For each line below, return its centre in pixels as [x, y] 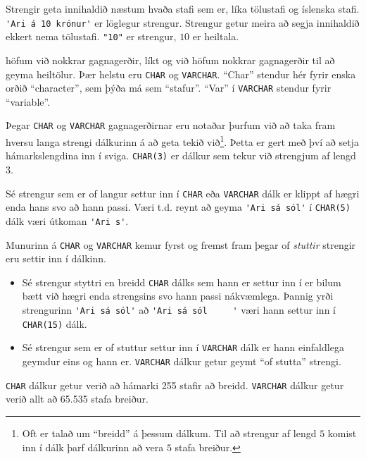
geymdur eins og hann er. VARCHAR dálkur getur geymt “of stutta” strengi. [182, 361]
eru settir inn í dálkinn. [56, 258]
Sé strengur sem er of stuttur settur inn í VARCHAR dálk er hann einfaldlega [183, 347]
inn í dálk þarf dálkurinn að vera [93, 447]
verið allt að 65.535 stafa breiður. [77, 399]
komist [342, 433]
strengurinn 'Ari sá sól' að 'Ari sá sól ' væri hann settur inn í [179, 310]
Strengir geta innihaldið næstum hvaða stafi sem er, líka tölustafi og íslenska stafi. [183, 8]
